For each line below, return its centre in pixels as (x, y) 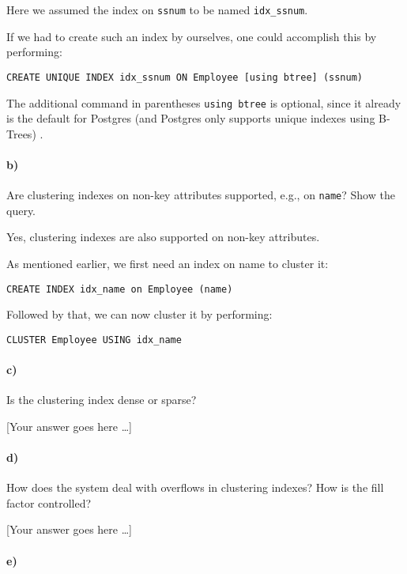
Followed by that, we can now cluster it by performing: (139, 314)
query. (21, 210)
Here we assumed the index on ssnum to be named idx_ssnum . (157, 9)
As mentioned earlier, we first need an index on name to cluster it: (168, 263)
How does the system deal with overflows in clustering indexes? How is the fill (195, 487)
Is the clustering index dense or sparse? (102, 400)
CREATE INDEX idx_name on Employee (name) (120, 289)
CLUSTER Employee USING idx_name (94, 340)
